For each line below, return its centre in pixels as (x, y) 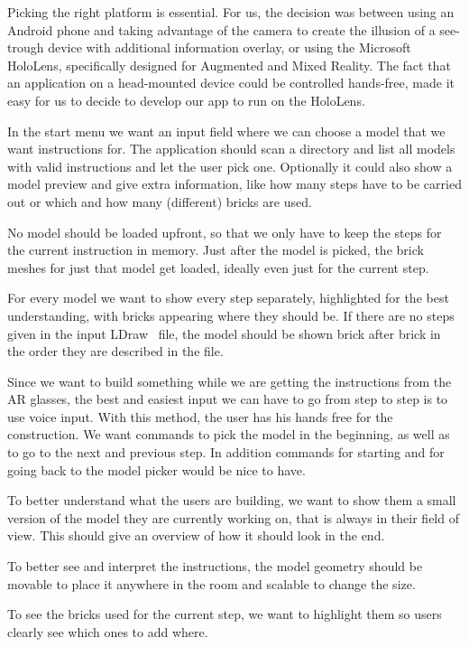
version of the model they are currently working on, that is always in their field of (233, 517)
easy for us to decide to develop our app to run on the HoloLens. (186, 100)
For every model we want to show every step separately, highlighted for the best (228, 298)
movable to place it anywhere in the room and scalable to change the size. (212, 583)
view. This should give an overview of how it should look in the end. (196, 535)
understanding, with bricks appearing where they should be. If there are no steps (231, 315)
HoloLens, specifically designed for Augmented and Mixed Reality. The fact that (229, 65)
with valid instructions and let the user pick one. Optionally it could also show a (230, 166)
